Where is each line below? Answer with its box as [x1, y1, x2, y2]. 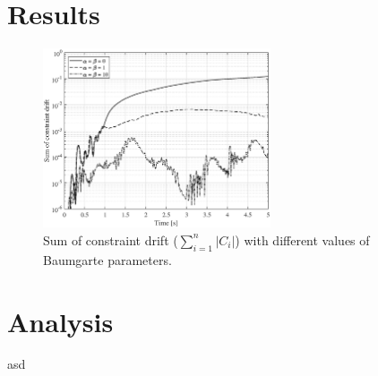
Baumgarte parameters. [43, 250, 172, 269]
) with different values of [235, 230, 370, 249]
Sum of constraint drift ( [43, 230, 178, 249]
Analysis [7, 303, 114, 339]
